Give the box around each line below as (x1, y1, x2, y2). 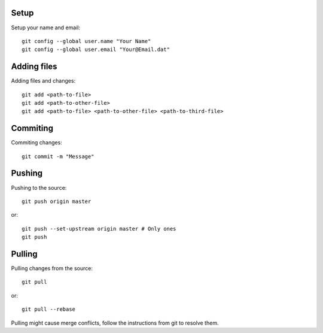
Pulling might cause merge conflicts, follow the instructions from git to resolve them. (11, 319, 219, 326)
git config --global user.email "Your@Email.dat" (22, 46, 170, 53)
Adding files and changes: (11, 77, 76, 84)
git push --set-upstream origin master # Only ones (22, 225, 176, 232)
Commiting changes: (11, 139, 62, 146)
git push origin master (22, 198, 92, 205)
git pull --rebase (22, 306, 76, 313)
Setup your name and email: (11, 24, 81, 31)
